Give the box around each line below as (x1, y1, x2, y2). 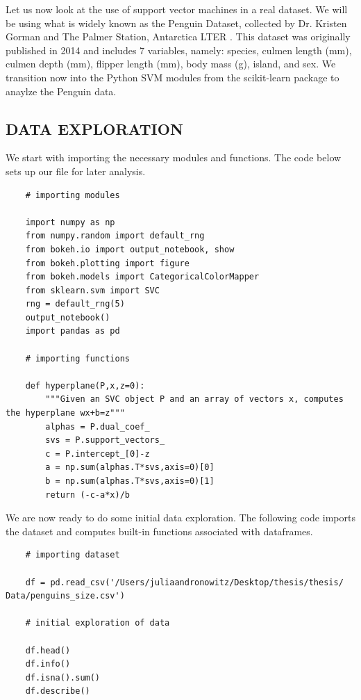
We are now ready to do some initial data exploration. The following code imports (6, 510, 355, 525)
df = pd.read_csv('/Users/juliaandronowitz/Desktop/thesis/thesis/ (25, 577, 344, 587)
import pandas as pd (25, 326, 120, 336)
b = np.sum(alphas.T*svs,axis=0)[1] (45, 476, 215, 487)
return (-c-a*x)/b (45, 489, 130, 500)
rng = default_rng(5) (25, 299, 125, 309)
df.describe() (25, 686, 90, 697)
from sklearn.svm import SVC (25, 285, 160, 295)
